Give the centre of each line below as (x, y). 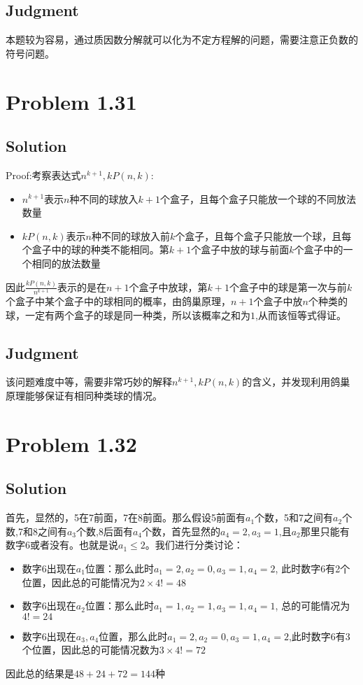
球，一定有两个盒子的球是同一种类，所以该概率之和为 (128, 315)
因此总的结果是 (40, 673)
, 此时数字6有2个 (313, 568)
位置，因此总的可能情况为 (81, 582)
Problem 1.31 (71, 101)
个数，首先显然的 (181, 531)
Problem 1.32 (71, 443)
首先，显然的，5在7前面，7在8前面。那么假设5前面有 (126, 517)
